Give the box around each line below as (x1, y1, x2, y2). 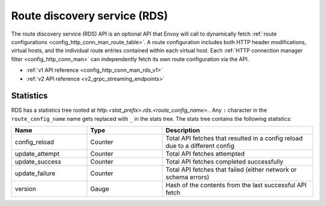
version (14, 185, 36, 193)
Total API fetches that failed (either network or (165, 166, 297, 174)
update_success (14, 158, 62, 166)
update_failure (14, 169, 56, 178)
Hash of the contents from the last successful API (165, 181, 307, 190)
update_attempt (14, 150, 60, 158)
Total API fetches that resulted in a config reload (165, 134, 303, 143)
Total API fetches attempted (165, 150, 245, 158)
